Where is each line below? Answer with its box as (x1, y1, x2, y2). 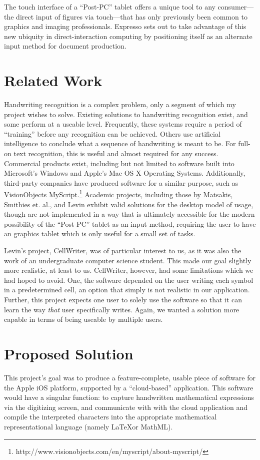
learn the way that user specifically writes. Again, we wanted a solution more (4, 304, 239, 314)
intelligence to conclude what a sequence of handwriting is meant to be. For (4, 138, 236, 149)
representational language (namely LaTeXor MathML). (4, 421, 173, 431)
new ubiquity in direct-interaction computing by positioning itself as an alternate (4, 31, 252, 41)
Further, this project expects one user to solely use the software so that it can (4, 294, 242, 305)
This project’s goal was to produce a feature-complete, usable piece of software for (4, 372, 255, 382)
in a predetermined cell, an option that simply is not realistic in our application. (4, 284, 250, 295)
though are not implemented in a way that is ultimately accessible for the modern (4, 209, 255, 219)
